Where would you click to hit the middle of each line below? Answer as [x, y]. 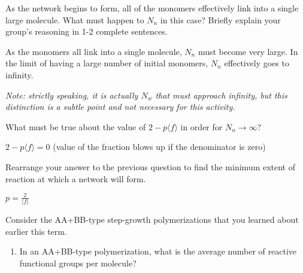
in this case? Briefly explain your [220, 19]
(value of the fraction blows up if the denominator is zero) [159, 147]
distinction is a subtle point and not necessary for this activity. [120, 107]
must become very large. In [248, 51]
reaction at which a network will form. [76, 178]
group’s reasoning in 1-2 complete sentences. [87, 31]
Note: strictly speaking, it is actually [72, 95]
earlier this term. [36, 231]
